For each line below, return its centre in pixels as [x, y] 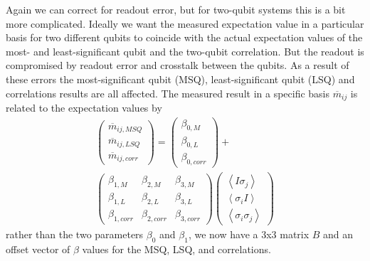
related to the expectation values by [84, 108]
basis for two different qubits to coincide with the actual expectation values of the [184, 37]
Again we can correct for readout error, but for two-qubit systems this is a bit [176, 9]
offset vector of [38, 249]
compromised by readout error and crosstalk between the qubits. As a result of [178, 65]
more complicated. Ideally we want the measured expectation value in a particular [185, 23]
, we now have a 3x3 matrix [249, 234]
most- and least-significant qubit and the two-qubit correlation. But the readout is [185, 51]
